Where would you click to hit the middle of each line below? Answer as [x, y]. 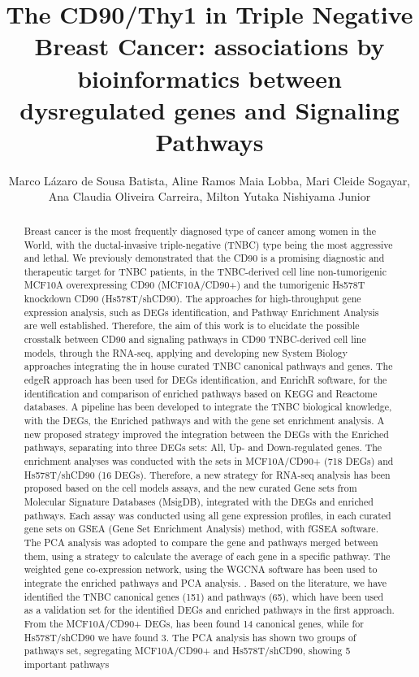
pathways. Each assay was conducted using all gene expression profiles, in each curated [207, 515]
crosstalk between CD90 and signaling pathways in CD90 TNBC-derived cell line [195, 339]
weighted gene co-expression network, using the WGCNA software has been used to [201, 569]
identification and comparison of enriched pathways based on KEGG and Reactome [201, 393]
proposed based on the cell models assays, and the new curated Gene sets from [190, 488]
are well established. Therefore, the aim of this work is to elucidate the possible [192, 325]
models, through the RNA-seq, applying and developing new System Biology [186, 352]
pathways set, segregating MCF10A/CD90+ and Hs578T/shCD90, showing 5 [187, 651]
